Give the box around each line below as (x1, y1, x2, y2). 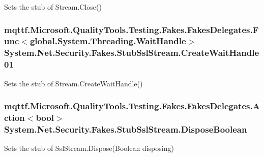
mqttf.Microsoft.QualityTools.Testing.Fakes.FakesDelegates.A (4, 100, 260, 112)
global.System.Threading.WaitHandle (30, 35, 186, 47)
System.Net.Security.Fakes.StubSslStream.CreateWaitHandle (4, 46, 259, 59)
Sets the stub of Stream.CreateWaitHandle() (4, 78, 143, 88)
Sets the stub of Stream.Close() (4, 2, 102, 12)
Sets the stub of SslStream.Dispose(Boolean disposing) (4, 143, 174, 153)
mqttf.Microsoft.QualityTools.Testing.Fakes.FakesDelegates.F (4, 23, 259, 36)
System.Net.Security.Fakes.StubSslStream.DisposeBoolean (4, 122, 247, 135)
